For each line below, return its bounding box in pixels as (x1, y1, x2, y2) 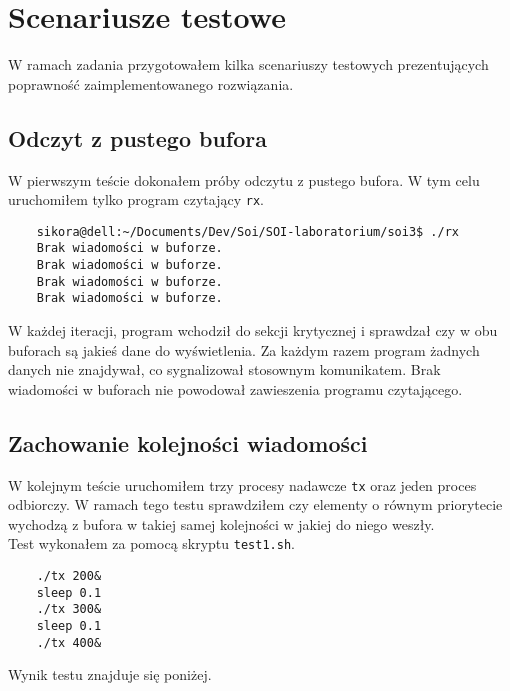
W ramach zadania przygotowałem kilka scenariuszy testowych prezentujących (8, 54, 489, 75)
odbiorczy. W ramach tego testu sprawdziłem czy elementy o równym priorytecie (8, 494, 503, 515)
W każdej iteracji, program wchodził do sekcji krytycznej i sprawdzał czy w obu (8, 320, 498, 341)
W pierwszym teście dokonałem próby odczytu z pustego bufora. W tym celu (8, 169, 480, 190)
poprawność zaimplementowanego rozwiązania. (8, 73, 294, 94)
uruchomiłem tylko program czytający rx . (8, 189, 264, 210)
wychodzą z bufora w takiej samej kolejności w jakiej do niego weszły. (8, 513, 435, 534)
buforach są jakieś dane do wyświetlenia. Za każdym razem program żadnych (8, 339, 480, 360)
